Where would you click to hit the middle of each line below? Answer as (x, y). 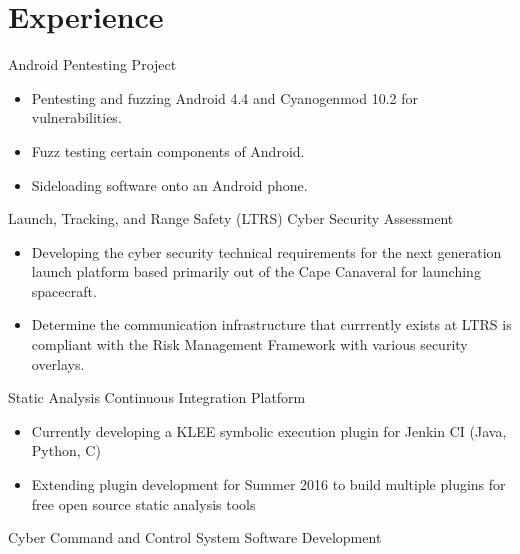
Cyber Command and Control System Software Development (195, 537)
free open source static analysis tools (143, 503)
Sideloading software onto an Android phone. (169, 184)
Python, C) (66, 450)
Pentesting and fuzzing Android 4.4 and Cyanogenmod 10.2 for (224, 97)
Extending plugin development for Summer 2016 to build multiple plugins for (268, 484)
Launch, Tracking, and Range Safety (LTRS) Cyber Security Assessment (231, 218)
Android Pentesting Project (92, 64)
